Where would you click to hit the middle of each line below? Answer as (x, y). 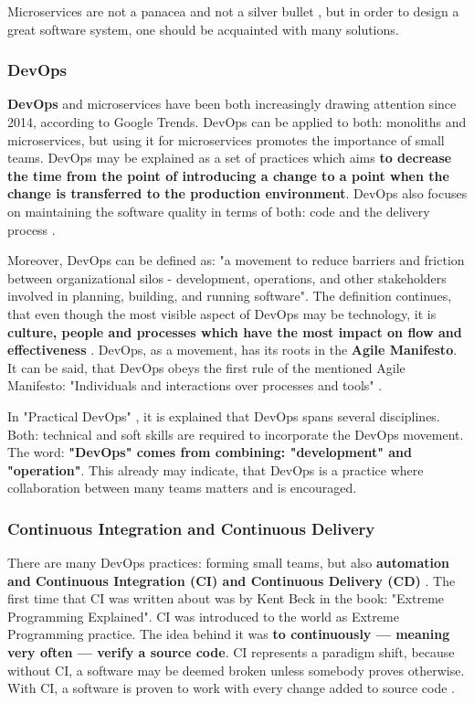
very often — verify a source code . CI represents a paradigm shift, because (231, 652)
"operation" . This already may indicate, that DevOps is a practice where (216, 469)
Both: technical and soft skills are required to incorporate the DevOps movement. (236, 434)
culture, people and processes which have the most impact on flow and (235, 331)
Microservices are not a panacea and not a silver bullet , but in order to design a (233, 11)
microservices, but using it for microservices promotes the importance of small (226, 139)
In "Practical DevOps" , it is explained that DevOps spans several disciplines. (224, 415)
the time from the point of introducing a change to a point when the (228, 175)
